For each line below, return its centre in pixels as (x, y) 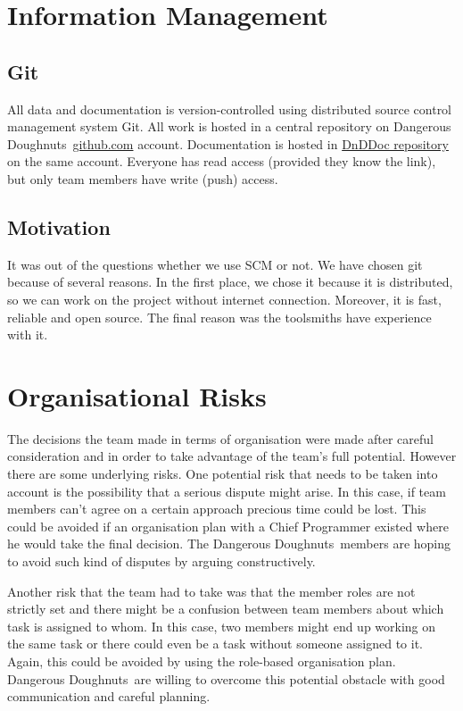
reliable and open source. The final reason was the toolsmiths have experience (219, 317)
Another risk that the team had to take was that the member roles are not (211, 591)
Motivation (59, 226)
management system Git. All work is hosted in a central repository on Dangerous (229, 126)
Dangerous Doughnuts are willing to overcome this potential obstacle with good (226, 678)
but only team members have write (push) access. (143, 178)
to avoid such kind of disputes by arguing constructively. (161, 561)
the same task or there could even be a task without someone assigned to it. (215, 644)
